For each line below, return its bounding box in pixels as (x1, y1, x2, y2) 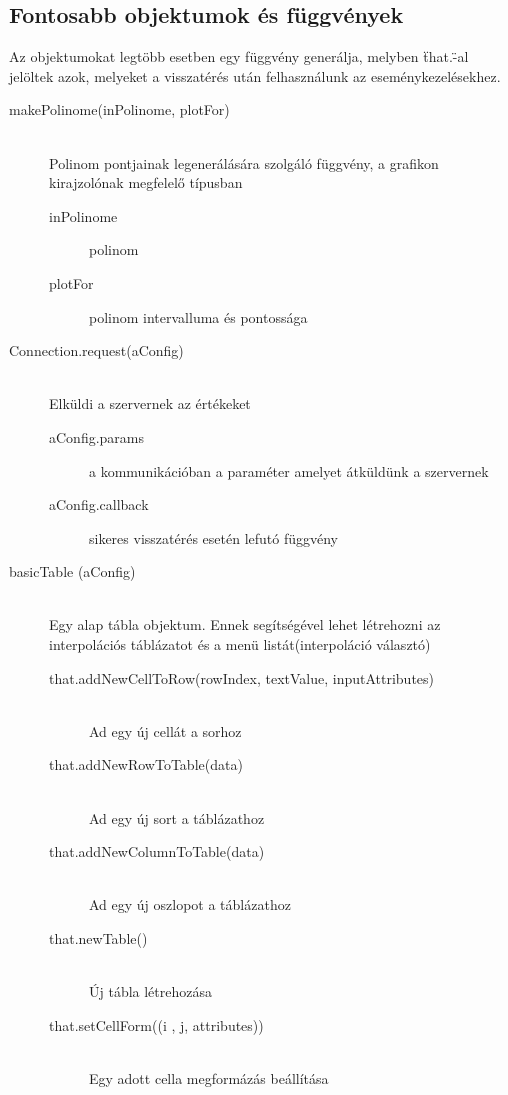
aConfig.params (49, 426, 145, 447)
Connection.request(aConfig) (9, 340, 184, 361)
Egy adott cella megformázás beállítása (89, 1067, 329, 1088)
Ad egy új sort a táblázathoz (89, 807, 265, 828)
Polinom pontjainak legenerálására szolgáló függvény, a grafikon (49, 152, 439, 173)
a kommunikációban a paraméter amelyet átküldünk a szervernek (89, 460, 489, 481)
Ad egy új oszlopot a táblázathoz (89, 894, 291, 915)
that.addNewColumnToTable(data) (49, 841, 265, 862)
